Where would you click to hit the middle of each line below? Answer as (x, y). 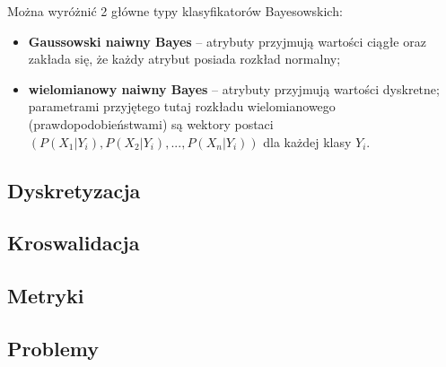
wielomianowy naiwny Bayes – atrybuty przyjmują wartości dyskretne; (234, 88)
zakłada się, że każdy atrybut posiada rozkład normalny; (184, 59)
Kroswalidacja (74, 243)
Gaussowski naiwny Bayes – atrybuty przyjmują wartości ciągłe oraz (227, 41)
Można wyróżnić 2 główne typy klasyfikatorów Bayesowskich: (175, 11)
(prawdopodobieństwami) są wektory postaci (151, 123)
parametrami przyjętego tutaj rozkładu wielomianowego (182, 106)
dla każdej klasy (307, 141)
